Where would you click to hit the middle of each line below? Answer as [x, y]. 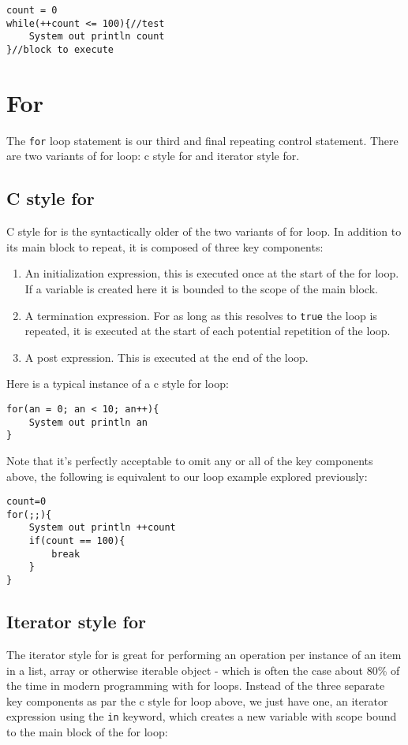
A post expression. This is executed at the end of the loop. [167, 357]
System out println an [88, 422]
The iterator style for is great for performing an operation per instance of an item [204, 654]
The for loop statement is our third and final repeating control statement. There [202, 140]
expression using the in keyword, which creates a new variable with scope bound [202, 716]
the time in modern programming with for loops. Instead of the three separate [196, 685]
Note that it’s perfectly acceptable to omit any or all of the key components [190, 460]
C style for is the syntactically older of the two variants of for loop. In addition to [204, 231]
